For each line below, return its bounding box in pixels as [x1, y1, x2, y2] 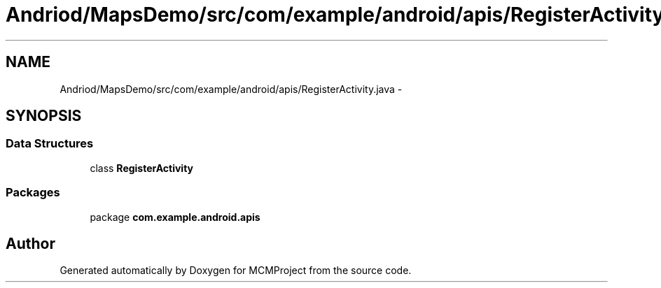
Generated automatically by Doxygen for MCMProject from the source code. [60, 264, 412, 277]
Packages [6, 185, 60, 200]
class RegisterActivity [90, 161, 194, 174]
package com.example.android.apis [90, 210, 260, 223]
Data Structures [6, 136, 94, 151]
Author [6, 234, 55, 252]
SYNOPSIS [6, 107, 82, 125]
